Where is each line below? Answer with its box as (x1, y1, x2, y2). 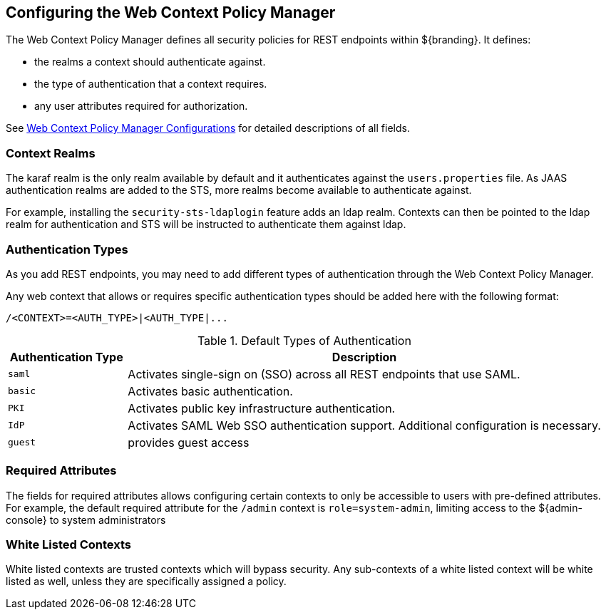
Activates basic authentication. (128, 383, 293, 398)
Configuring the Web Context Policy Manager (6, 4, 336, 21)
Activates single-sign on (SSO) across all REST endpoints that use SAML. (128, 366, 520, 381)
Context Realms (6, 145, 96, 160)
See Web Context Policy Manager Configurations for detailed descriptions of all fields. (6, 122, 410, 135)
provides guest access (128, 435, 250, 450)
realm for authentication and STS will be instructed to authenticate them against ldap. (6, 218, 406, 231)
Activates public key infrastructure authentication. (128, 400, 396, 415)
